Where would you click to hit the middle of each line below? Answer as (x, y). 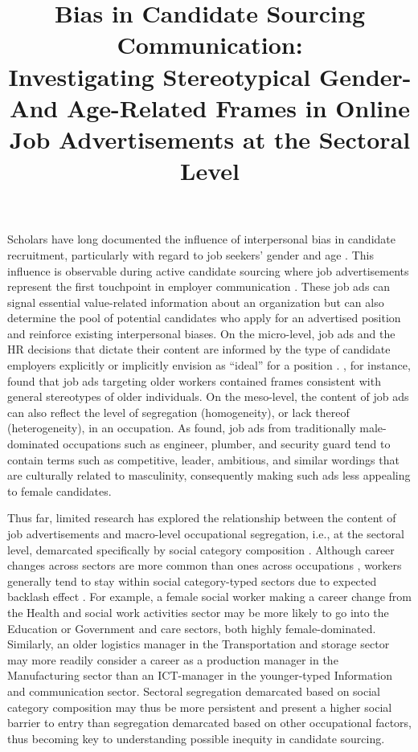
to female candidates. (59, 490)
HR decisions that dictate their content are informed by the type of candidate (199, 349)
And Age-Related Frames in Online (210, 107)
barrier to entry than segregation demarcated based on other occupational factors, (210, 723)
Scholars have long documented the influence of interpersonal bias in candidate (201, 239)
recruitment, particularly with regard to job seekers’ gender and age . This (191, 254)
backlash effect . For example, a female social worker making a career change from (209, 597)
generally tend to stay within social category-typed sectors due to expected (192, 580)
